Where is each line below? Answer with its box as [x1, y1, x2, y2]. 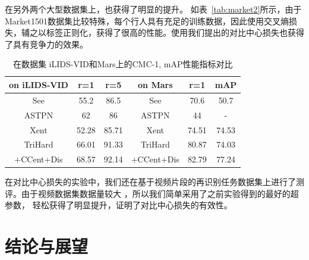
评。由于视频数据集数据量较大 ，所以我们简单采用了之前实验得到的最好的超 [5, 187, 299, 199]
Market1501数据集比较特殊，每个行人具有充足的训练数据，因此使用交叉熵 [5, 14, 289, 27]
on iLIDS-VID [9, 78, 68, 90]
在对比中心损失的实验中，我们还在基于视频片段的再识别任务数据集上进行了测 [5, 176, 304, 188]
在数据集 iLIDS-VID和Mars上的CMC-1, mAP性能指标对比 [12, 58, 233, 70]
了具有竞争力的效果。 [5, 37, 88, 50]
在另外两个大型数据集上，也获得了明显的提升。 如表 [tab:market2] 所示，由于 [5, 3, 302, 15]
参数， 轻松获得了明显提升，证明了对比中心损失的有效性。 [5, 199, 232, 211]
